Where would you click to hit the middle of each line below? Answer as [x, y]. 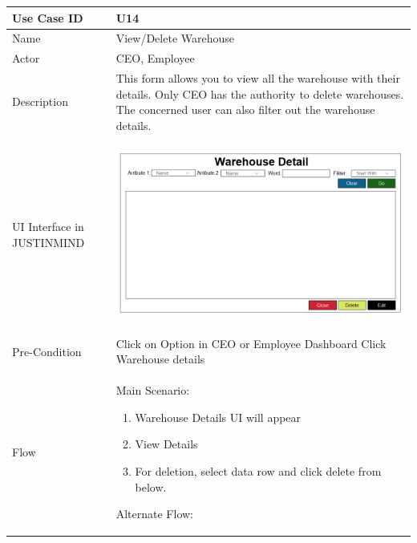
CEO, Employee [155, 58]
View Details [166, 444]
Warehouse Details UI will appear [218, 417]
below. [151, 486]
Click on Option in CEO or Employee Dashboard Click [251, 343]
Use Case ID [48, 17]
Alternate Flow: [154, 514]
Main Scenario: [153, 390]
